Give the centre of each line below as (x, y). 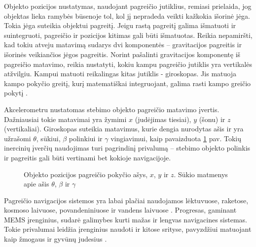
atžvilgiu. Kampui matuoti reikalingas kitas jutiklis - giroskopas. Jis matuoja (120, 74)
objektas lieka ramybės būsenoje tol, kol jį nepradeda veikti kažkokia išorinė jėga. (127, 15)
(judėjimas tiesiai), (163, 119)
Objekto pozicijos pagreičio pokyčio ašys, (86, 174)
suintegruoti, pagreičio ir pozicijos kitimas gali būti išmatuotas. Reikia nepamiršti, (128, 35)
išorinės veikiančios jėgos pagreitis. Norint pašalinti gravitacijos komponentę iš (122, 54)
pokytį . (16, 93)
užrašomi (18, 138)
